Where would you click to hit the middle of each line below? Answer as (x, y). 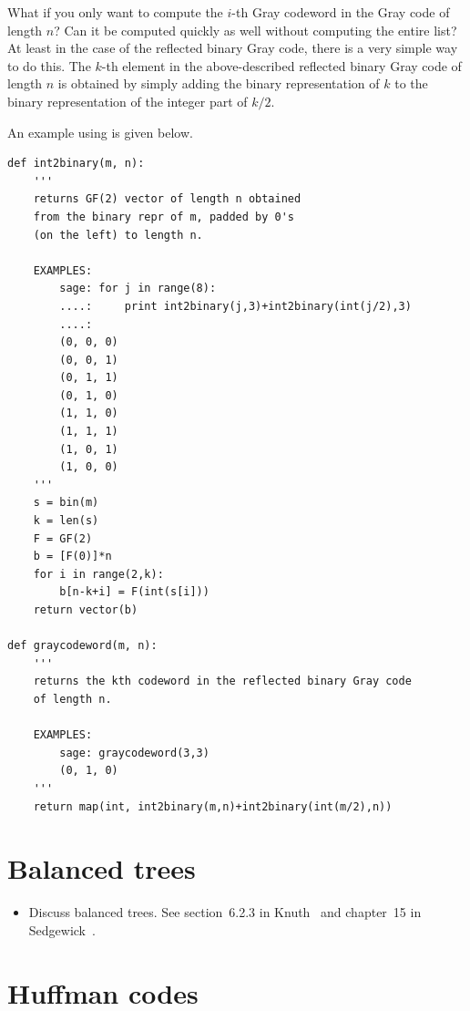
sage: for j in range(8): (138, 289)
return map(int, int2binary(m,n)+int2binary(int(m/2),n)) (213, 806)
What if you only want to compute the (115, 12)
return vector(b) (86, 610)
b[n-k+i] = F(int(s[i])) (134, 592)
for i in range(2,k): (98, 574)
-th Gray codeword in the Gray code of (341, 12)
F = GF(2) (63, 538)
